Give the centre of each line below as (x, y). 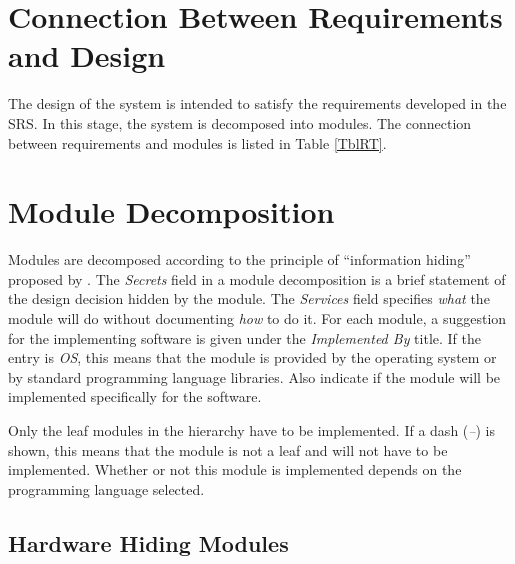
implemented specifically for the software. (135, 396)
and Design (87, 55)
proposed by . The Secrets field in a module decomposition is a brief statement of (257, 278)
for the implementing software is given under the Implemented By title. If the (244, 337)
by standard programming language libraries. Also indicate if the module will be (254, 376)
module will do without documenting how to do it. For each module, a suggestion (257, 318)
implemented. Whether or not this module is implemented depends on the (235, 469)
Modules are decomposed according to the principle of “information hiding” (239, 259)
